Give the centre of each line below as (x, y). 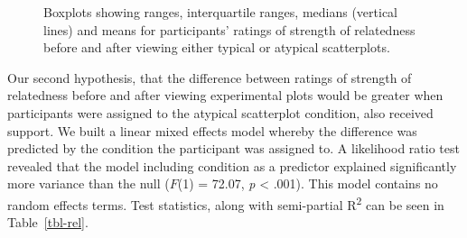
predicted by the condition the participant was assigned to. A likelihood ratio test (233, 148)
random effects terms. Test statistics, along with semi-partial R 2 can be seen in (226, 203)
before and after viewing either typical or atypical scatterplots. (217, 47)
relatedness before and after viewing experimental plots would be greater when (225, 95)
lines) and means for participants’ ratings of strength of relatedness (229, 29)
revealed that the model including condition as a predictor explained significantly (232, 165)
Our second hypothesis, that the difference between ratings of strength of (210, 77)
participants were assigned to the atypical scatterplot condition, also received (220, 112)
